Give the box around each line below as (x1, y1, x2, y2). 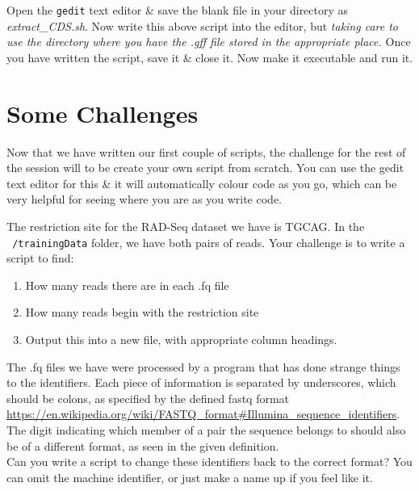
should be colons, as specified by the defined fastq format (6, 389, 290, 406)
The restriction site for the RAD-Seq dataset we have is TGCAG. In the (6, 217, 365, 234)
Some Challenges (6, 96, 199, 129)
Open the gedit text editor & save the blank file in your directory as (6, 2, 349, 18)
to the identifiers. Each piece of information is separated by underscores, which (6, 374, 396, 391)
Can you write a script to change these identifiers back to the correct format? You (6, 453, 413, 470)
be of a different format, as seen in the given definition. (6, 437, 279, 454)
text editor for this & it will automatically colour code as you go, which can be (6, 174, 397, 191)
